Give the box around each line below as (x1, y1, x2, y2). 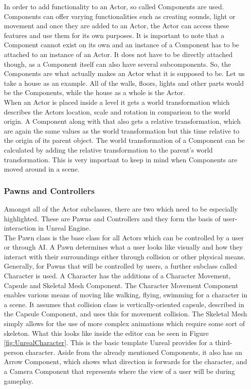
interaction (4, 223, 36, 233)
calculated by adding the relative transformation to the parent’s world (4, 144, 213, 155)
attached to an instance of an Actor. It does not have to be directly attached (4, 49, 233, 59)
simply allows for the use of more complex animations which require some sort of (4, 318, 245, 329)
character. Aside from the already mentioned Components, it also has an (25, 347, 242, 357)
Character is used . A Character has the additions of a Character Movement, (4, 271, 231, 281)
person (4, 347, 24, 357)
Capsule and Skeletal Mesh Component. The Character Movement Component (4, 280, 238, 290)
